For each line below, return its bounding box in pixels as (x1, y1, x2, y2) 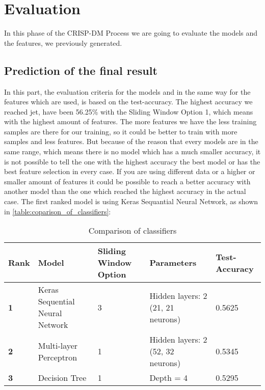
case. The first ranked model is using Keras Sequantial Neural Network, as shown (4, 196, 258, 207)
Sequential (38, 295, 75, 308)
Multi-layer (38, 339, 78, 351)
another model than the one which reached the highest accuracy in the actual (4, 186, 246, 197)
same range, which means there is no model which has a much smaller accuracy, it (4, 146, 261, 157)
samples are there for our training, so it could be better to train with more (4, 126, 237, 136)
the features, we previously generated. (4, 37, 122, 48)
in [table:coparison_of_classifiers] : (4, 206, 111, 216)
